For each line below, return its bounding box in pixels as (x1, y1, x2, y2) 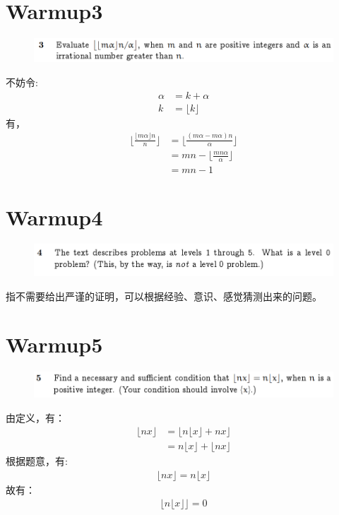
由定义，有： (6, 410, 65, 425)
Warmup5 (6, 330, 103, 359)
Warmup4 (6, 202, 103, 231)
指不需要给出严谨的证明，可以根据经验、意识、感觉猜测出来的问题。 (6, 288, 322, 303)
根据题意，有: (6, 454, 68, 468)
